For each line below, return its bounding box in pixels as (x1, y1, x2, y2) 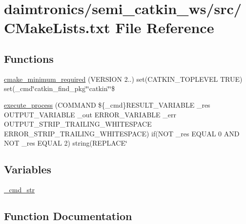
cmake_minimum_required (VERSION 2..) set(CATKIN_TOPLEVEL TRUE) (4, 74, 243, 84)
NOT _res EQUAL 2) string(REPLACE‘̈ (4, 138, 127, 148)
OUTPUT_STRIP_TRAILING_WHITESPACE (4, 119, 152, 129)
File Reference (115, 18, 214, 37)
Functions (4, 51, 54, 66)
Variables (4, 162, 52, 177)
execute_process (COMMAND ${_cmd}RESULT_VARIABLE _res (4, 99, 210, 110)
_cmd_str (4, 185, 35, 195)
